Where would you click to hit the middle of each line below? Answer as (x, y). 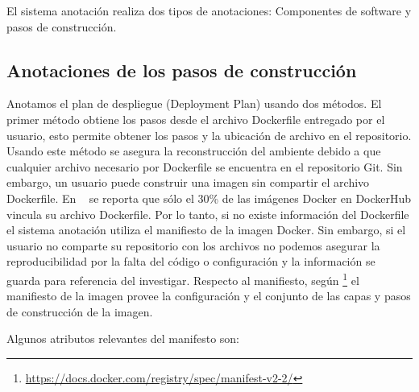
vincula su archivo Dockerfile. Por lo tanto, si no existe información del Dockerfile (208, 214)
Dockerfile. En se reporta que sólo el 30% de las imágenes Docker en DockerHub (209, 198)
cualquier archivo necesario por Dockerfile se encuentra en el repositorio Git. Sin (205, 166)
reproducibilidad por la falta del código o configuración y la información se (191, 261)
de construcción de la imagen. (80, 311)
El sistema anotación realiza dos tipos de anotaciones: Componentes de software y (209, 10)
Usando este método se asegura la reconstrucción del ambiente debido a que (194, 151)
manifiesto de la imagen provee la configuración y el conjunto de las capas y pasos (209, 296)
